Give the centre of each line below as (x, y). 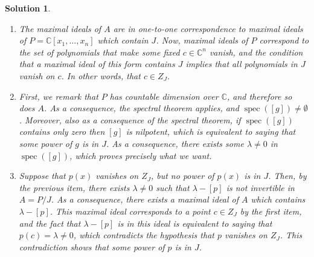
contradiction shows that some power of (92, 246)
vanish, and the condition (256, 52)
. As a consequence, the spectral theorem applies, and (142, 108)
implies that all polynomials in (242, 64)
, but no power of (182, 176)
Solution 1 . (28, 8)
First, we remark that (59, 96)
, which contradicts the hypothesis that (144, 235)
